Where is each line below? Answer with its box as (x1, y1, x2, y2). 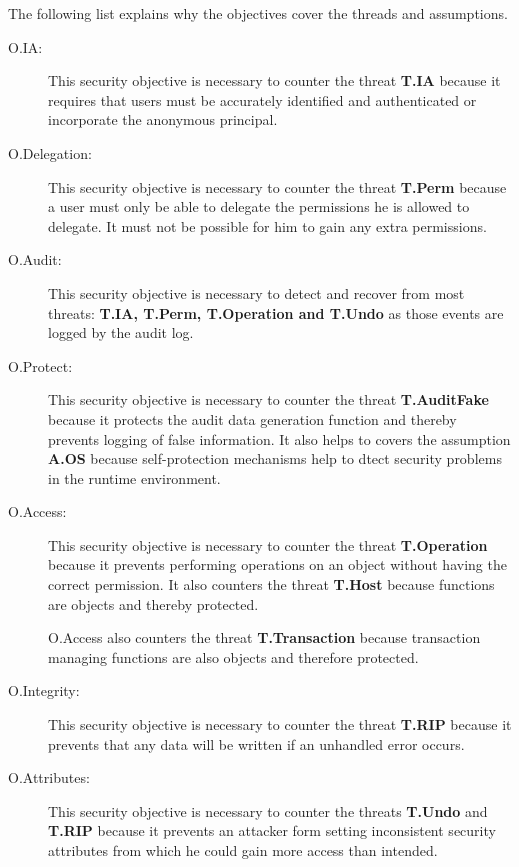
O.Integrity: (8, 680, 80, 701)
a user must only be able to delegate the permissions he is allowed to (48, 196, 470, 217)
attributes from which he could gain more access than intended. (48, 840, 438, 860)
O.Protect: (8, 355, 73, 376)
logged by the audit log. (48, 322, 194, 343)
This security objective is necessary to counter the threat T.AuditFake (48, 389, 489, 410)
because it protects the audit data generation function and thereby (48, 408, 457, 429)
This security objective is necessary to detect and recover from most (48, 282, 465, 303)
